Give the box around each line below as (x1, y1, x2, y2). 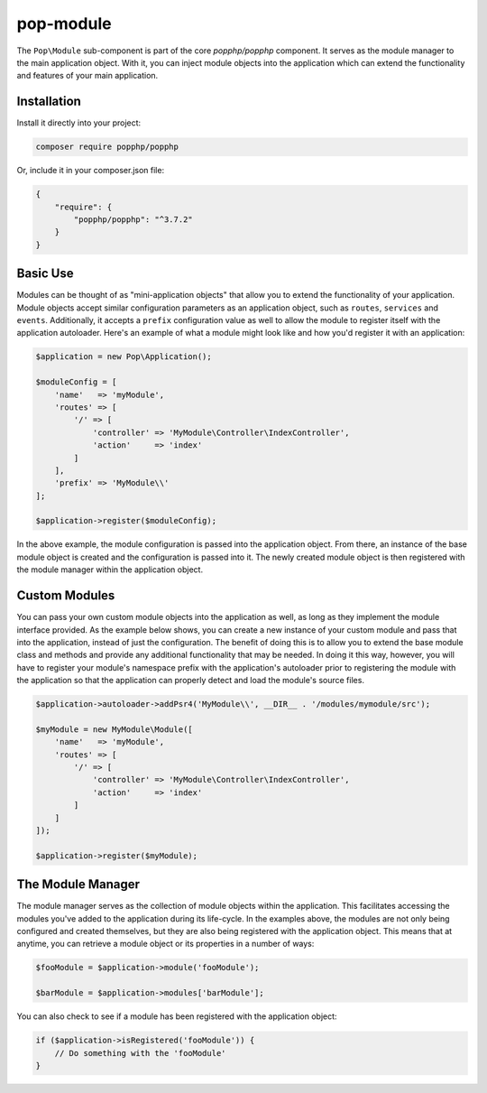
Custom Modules (16, 588, 115, 604)
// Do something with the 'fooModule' (54, 1048, 226, 1058)
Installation (16, 94, 81, 109)
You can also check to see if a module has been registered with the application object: (16, 1011, 337, 1022)
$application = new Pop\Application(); (35, 352, 212, 362)
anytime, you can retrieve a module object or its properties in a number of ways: (16, 939, 315, 949)
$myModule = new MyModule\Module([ (35, 724, 193, 735)
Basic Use (16, 266, 74, 282)
